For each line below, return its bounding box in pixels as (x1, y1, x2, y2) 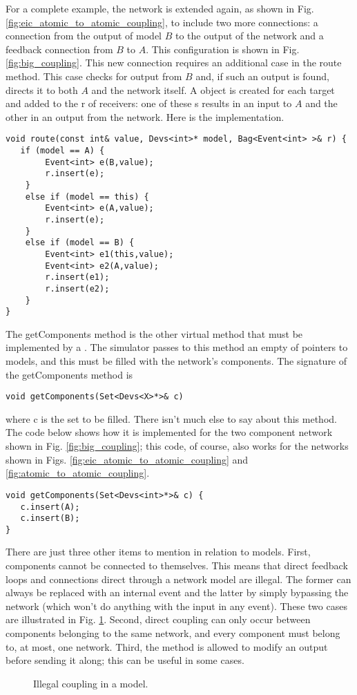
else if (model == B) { (25, 238, 135, 248)
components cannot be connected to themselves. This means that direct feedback (6, 558, 348, 573)
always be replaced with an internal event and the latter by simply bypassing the (6, 585, 349, 600)
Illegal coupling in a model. (33, 676, 148, 690)
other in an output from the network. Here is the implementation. (6, 109, 284, 124)
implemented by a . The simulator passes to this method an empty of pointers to (6, 340, 348, 354)
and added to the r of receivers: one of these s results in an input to (6, 96, 292, 111)
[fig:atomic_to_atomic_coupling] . (6, 466, 150, 480)
